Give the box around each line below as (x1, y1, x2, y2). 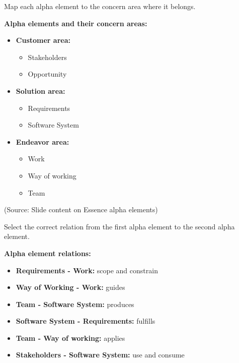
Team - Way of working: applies (16, 332, 125, 343)
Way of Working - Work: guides (16, 282, 125, 292)
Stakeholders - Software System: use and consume (16, 349, 185, 360)
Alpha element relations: (4, 248, 91, 258)
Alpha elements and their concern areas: (4, 18, 147, 28)
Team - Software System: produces (16, 298, 134, 309)
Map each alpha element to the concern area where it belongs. (4, 1, 196, 11)
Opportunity (28, 69, 67, 79)
